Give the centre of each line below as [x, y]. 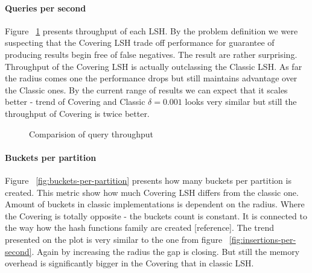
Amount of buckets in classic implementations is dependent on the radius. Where [155, 204]
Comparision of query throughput [91, 133]
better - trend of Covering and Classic [75, 102]
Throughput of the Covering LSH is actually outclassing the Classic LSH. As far [154, 66]
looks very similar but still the [241, 102]
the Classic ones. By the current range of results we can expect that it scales [146, 89]
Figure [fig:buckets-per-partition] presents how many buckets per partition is [148, 180]
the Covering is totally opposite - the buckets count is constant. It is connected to [156, 215]
